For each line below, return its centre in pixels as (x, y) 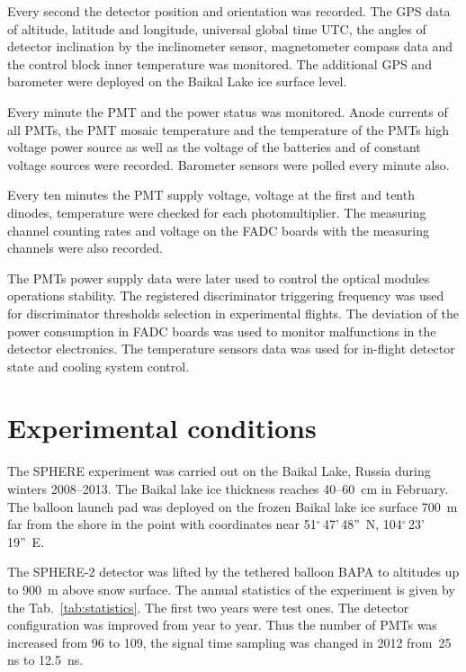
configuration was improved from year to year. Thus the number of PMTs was (222, 625)
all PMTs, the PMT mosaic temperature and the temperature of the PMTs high (228, 129)
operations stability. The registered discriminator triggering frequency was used (226, 296)
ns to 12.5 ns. (45, 660)
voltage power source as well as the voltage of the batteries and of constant (214, 147)
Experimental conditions (162, 428)
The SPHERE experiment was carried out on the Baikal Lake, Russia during (219, 471)
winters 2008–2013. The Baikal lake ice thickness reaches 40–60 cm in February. (228, 488)
